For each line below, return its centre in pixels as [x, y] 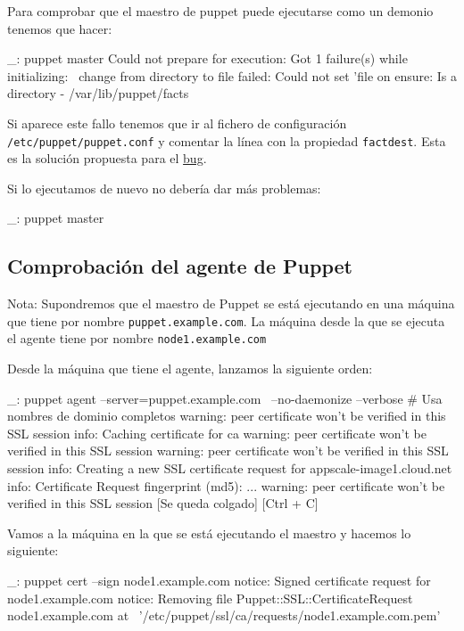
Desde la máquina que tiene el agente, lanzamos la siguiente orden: [190, 369]
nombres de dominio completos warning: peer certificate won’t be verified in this [227, 416]
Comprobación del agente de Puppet [180, 266]
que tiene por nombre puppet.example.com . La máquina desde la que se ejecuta [226, 320]
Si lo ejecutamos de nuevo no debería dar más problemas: [164, 188]
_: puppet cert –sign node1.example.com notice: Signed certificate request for [219, 581]
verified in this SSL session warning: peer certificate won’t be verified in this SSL [228, 451]
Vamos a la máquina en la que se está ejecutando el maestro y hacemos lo [209, 533]
